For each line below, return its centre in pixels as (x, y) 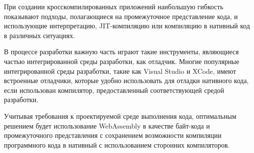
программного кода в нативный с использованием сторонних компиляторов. (117, 144)
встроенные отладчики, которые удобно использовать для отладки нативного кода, (126, 80)
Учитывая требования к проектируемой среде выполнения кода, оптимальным (120, 116)
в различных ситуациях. (40, 35)
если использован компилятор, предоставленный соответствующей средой (114, 90)
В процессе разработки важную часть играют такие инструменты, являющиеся (121, 52)
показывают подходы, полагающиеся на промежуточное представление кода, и (121, 16)
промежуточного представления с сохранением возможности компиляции (113, 135)
